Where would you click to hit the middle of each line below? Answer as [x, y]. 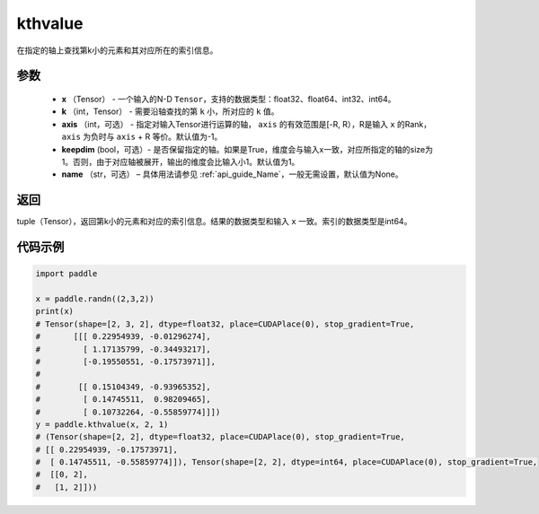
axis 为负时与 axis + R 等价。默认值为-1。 [142, 137]
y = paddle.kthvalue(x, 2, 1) [102, 424]
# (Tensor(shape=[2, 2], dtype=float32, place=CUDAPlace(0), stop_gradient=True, [221, 437]
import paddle [66, 274]
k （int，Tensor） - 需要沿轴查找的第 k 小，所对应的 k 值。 [170, 111]
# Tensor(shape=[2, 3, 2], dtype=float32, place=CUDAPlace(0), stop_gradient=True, [225, 324]
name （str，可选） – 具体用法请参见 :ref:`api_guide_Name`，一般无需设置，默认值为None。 [232, 174]
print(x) [55, 311]
